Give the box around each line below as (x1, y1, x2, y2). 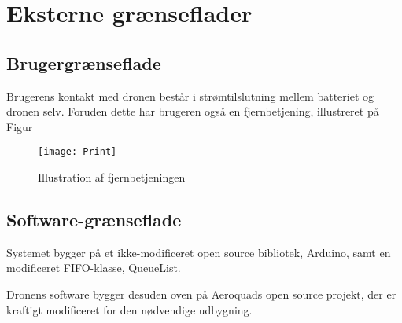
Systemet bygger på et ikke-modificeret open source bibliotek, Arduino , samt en (6, 244, 391, 260)
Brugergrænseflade (6, 50, 161, 75)
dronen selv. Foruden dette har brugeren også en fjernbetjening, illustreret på (6, 103, 379, 119)
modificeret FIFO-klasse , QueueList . (6, 259, 181, 276)
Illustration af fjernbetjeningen (38, 169, 186, 185)
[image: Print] (38, 146, 117, 158)
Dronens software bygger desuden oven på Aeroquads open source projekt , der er (6, 286, 396, 302)
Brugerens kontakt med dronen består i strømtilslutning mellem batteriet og (6, 87, 374, 104)
